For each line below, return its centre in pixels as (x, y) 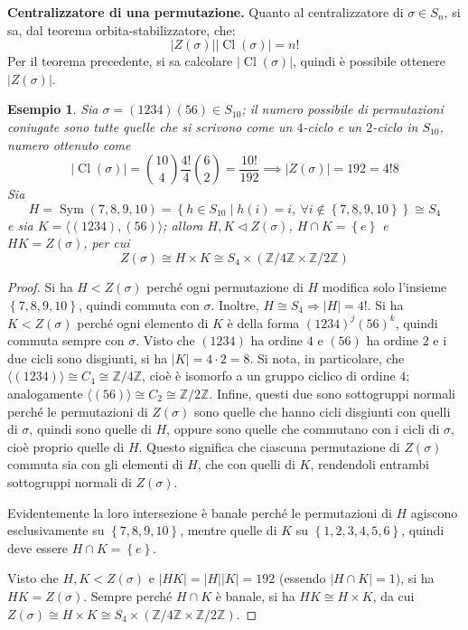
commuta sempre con (66, 340)
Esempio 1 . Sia (53, 109)
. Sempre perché (128, 595)
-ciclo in (395, 126)
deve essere (38, 547)
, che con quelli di (246, 464)
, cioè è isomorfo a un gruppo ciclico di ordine (269, 376)
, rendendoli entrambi (370, 464)
